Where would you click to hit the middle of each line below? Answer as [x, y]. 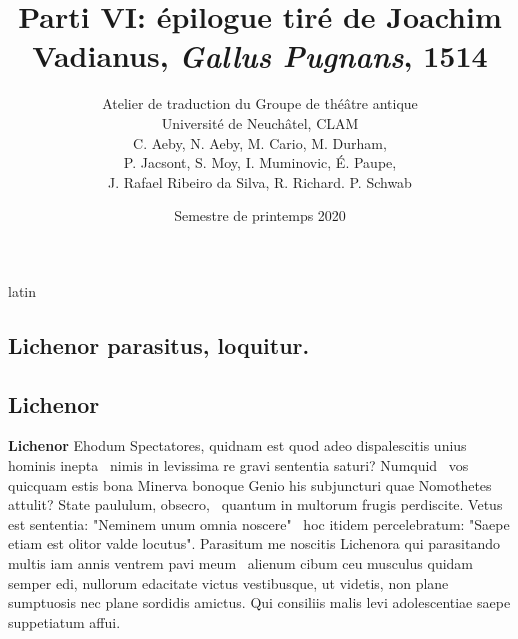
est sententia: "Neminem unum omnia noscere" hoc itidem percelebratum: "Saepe [259, 523]
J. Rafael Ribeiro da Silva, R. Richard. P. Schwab [260, 181]
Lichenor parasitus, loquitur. [159, 344]
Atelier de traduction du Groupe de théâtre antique [260, 103]
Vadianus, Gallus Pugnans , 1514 [260, 56]
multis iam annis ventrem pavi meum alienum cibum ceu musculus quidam [241, 563]
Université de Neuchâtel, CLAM [260, 122]
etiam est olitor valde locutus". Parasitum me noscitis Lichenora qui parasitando [254, 543]
